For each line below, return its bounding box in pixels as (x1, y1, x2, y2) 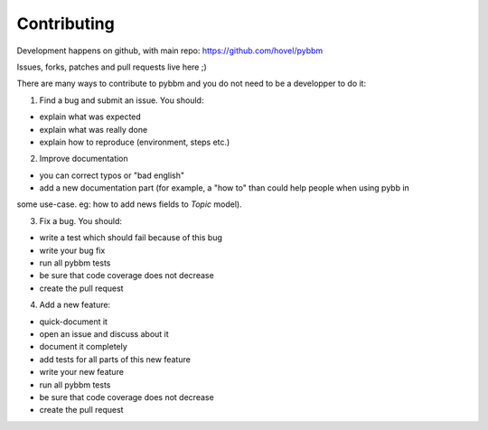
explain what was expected (39, 111, 142, 122)
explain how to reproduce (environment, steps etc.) (39, 136, 230, 147)
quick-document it (39, 316, 108, 327)
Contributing (16, 14, 115, 33)
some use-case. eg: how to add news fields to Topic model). (16, 199, 243, 210)
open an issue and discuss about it (39, 328, 169, 339)
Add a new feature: (39, 299, 111, 311)
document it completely (39, 341, 128, 352)
